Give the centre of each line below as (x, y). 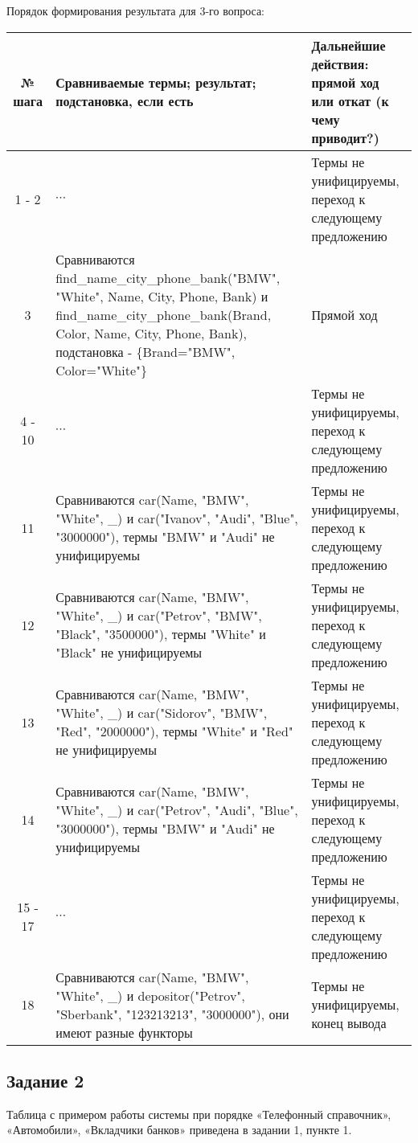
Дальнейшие (348, 45)
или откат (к (350, 100)
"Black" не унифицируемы (129, 653)
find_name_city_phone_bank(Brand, (164, 314)
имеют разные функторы (124, 1032)
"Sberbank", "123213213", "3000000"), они (172, 1014)
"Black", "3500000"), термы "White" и (161, 634)
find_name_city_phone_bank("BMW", (168, 277)
